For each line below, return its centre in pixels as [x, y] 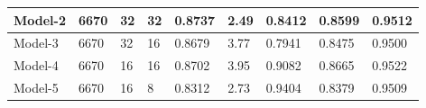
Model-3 [36, 43]
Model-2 [40, 19]
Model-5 [36, 88]
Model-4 [36, 65]
